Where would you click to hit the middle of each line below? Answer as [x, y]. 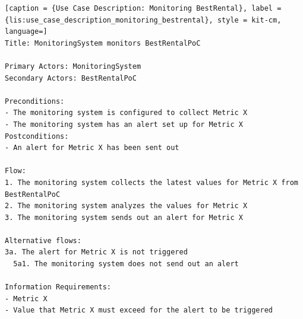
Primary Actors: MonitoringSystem [73, 66]
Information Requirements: [58, 287]
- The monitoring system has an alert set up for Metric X [124, 124]
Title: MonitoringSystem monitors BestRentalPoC [103, 43]
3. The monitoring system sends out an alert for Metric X [124, 217]
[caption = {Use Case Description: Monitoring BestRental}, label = [143, 8]
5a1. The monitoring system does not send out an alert [126, 264]
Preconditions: [35, 101]
